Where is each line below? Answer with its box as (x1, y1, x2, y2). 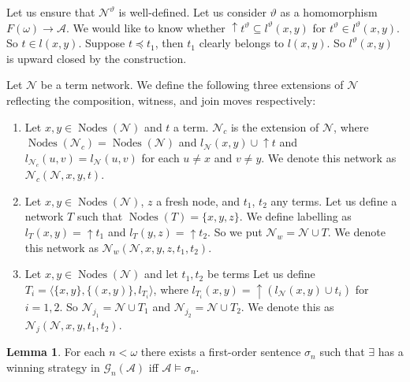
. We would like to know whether (65, 19, 225, 35)
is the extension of (230, 118, 319, 135)
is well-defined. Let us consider (118, 4, 266, 20)
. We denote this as (240, 298, 334, 314)
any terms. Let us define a (270, 192, 397, 209)
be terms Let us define (207, 265, 315, 282)
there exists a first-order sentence (140, 343, 301, 360)
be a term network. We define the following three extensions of (40, 76, 344, 93)
